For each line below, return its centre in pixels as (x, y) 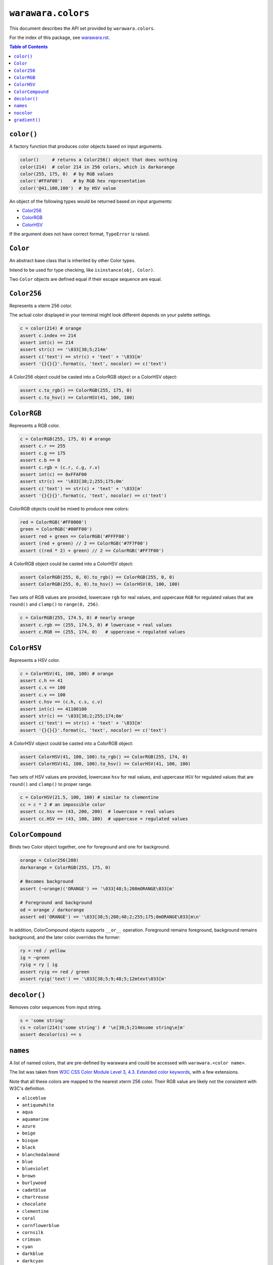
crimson (32, 1239)
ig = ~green (35, 958)
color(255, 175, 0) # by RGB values (67, 174)
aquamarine (35, 1119)
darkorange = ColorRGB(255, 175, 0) (65, 867)
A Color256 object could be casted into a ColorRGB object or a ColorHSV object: (93, 377)
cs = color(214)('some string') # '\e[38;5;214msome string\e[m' (103, 1028)
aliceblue (34, 1098)
